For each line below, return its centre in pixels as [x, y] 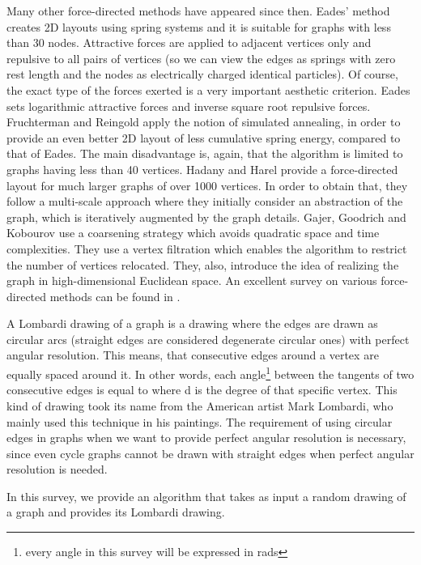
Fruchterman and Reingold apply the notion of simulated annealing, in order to [204, 122]
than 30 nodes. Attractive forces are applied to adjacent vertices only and [189, 42]
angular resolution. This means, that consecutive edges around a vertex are [193, 355]
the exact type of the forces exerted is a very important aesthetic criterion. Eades [208, 89]
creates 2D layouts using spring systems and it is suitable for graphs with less [199, 26]
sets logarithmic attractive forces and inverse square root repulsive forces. [189, 106]
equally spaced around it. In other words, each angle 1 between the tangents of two [210, 373]
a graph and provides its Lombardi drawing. [116, 512]
